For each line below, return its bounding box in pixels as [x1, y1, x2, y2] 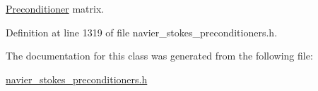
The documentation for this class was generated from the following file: [6, 48, 313, 63]
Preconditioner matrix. [6, 1, 105, 15]
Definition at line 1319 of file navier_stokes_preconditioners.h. [6, 24, 278, 39]
